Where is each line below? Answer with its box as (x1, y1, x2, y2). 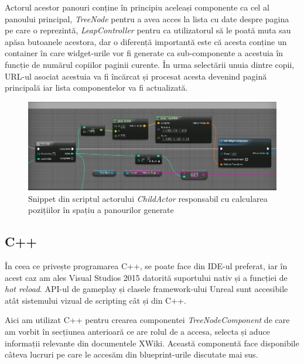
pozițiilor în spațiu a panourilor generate (28, 204, 174, 216)
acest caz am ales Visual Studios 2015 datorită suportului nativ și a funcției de (5, 271, 288, 283)
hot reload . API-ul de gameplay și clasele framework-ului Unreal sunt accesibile (5, 283, 288, 295)
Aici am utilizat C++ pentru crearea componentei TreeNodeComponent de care (5, 314, 290, 326)
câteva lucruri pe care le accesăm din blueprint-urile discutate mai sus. (5, 348, 258, 360)
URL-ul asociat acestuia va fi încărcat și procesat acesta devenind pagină (5, 70, 267, 82)
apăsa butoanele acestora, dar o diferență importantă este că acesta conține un (5, 35, 287, 47)
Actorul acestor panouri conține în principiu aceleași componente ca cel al (5, 1, 269, 13)
